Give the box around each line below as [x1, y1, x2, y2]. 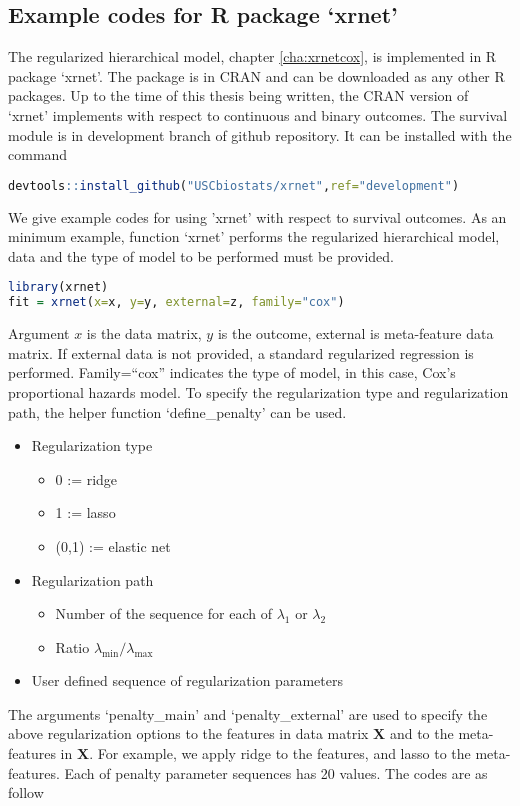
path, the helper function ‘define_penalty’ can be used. [8, 401, 347, 422]
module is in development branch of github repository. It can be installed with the [8, 124, 512, 145]
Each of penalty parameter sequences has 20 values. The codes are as [64, 762, 488, 783]
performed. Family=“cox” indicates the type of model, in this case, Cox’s [8, 362, 456, 383]
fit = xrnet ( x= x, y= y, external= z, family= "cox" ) [8, 295, 345, 310]
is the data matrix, [86, 323, 202, 344]
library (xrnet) [8, 280, 109, 295]
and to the [389, 723, 454, 744]
